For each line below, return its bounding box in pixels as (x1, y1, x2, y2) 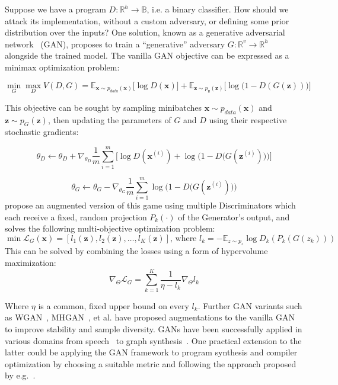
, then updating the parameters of (47, 113, 171, 126)
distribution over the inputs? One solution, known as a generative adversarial (5, 26, 285, 38)
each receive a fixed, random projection (5, 210, 147, 223)
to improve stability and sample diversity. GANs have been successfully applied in (5, 322, 302, 335)
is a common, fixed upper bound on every (38, 299, 189, 312)
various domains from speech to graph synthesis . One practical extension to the (5, 334, 302, 346)
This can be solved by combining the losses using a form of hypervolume (5, 245, 268, 257)
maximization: (5, 256, 56, 268)
